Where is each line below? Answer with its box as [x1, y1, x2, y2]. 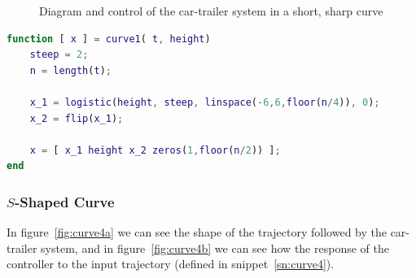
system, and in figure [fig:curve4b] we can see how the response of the [41, 239, 389, 256]
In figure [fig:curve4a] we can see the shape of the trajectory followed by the [7, 224, 387, 241]
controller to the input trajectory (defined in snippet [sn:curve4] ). [7, 255, 335, 272]
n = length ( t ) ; [29, 64, 112, 76]
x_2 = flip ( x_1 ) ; [29, 112, 124, 124]
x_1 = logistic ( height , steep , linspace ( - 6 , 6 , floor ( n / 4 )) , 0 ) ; [29, 96, 380, 108]
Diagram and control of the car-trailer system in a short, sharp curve [39, 2, 383, 19]
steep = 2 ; [29, 49, 89, 61]
